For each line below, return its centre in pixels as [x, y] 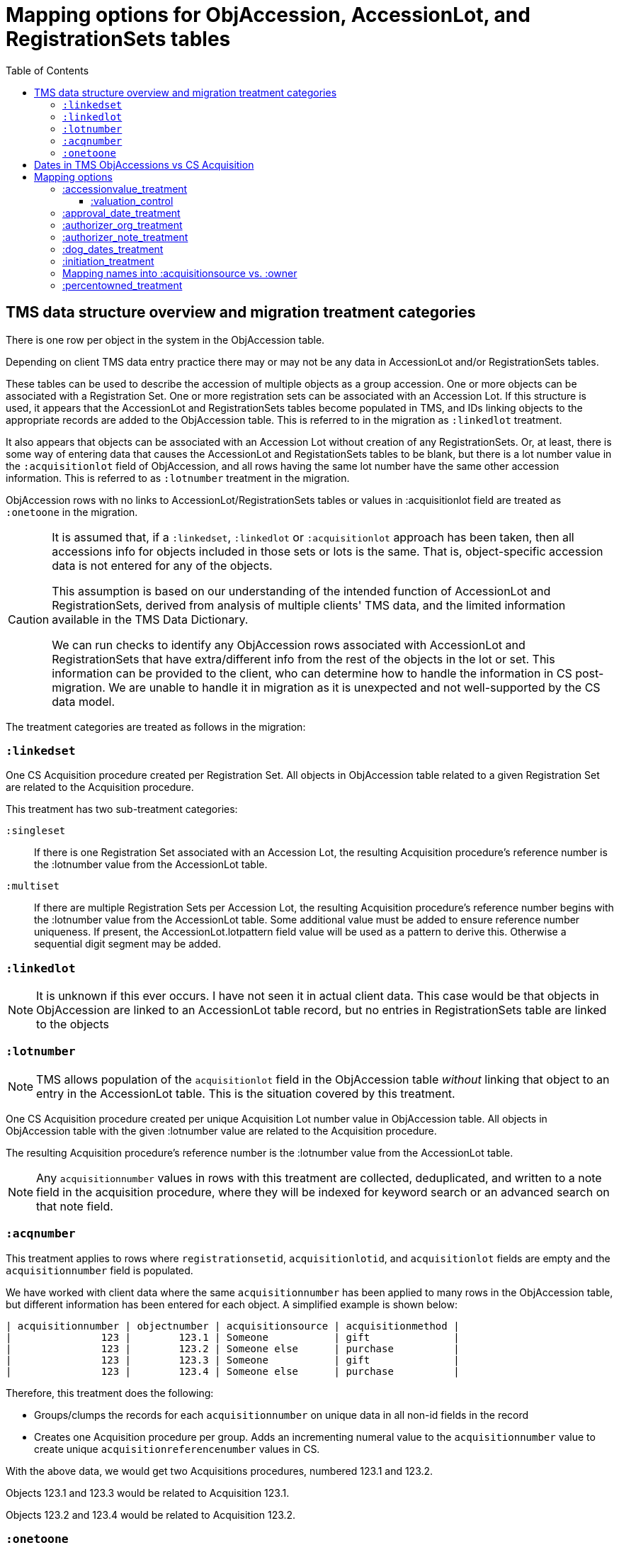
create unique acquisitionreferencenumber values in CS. [177, 1449]
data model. [84, 701]
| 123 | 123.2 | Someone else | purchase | [233, 1348]
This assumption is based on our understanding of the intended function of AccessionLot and [301, 591]
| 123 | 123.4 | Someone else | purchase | [233, 1371]
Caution [29, 619]
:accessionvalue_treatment [125, 189]
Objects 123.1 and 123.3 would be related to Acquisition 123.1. [148, 1493]
